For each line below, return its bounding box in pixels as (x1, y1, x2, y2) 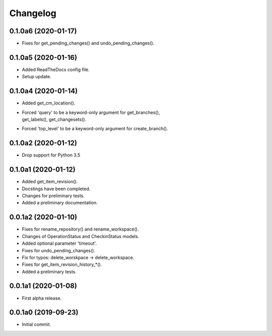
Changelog (9, 8, 56, 19)
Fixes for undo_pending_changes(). (22, 247, 96, 253)
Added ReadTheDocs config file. (22, 66, 90, 73)
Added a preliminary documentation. (22, 200, 98, 206)
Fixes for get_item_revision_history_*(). (22, 261, 102, 267)
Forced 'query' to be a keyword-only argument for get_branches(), (22, 109, 160, 116)
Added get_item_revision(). (22, 179, 78, 185)
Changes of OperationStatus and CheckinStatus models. (22, 233, 140, 239)
